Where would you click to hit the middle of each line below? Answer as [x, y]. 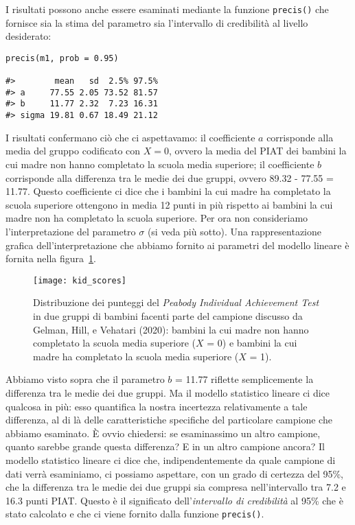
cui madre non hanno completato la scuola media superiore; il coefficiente [160, 164]
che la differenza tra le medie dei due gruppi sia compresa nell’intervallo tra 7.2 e [176, 487]
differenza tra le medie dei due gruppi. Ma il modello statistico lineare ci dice [168, 392]
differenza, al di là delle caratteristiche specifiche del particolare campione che [169, 420]
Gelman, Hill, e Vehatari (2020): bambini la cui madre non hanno [171, 329]
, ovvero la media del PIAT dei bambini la [257, 151]
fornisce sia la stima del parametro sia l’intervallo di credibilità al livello [157, 22]
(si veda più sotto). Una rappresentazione [234, 231]
